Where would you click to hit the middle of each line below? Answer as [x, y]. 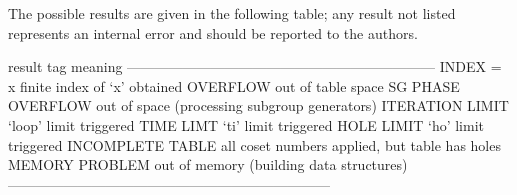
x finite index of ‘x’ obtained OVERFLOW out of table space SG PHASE [234, 85]
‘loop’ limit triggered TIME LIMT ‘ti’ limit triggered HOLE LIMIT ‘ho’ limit [246, 124]
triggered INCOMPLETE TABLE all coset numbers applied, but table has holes [254, 144]
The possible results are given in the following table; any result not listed [232, 13]
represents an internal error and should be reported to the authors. [213, 32]
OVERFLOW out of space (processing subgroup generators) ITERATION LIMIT [258, 105]
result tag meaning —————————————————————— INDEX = [255, 66]
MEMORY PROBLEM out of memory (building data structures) [208, 164]
